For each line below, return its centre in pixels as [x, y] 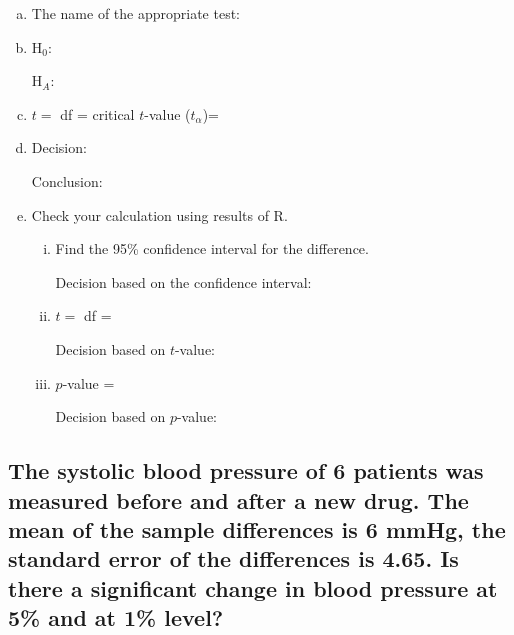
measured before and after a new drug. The [238, 499]
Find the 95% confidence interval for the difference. [212, 248]
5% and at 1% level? [116, 617]
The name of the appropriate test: [136, 13]
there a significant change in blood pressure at [253, 587]
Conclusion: [67, 180]
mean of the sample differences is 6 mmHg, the [257, 528]
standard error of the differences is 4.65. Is [233, 558]
